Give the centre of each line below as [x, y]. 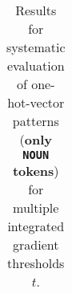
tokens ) [36, 171]
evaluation [36, 65]
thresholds [36, 263]
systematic [36, 47]
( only [36, 139]
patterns [36, 121]
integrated [36, 226]
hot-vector [36, 102]
